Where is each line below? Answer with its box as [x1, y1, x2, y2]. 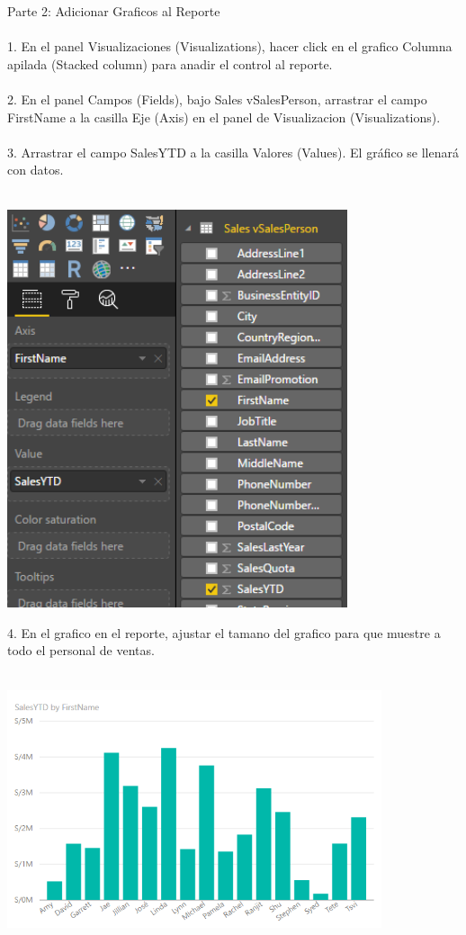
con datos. [7, 160, 64, 179]
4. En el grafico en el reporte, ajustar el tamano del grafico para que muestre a [7, 623, 441, 642]
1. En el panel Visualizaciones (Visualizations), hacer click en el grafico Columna [7, 37, 453, 56]
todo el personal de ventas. [7, 641, 155, 660]
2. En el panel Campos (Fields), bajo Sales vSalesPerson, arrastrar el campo [7, 89, 427, 108]
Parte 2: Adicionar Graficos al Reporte [7, 2, 220, 20]
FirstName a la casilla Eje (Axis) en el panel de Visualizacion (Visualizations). [7, 107, 441, 126]
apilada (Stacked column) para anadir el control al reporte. [7, 54, 333, 73]
